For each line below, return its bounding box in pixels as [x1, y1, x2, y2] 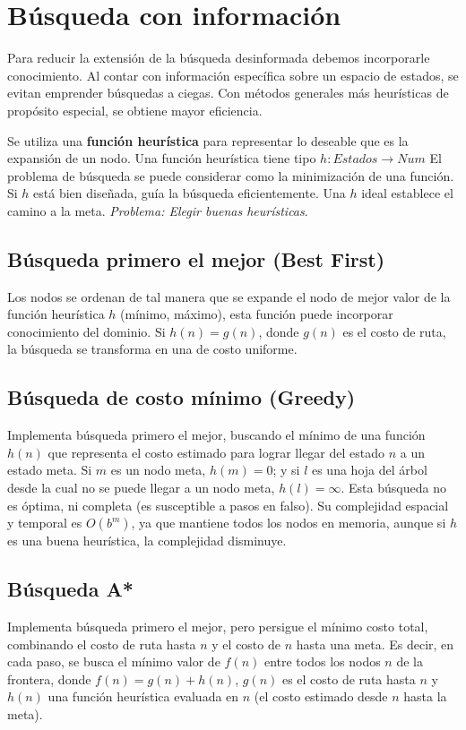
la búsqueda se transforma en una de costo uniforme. [7, 339, 298, 358]
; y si [272, 460, 300, 479]
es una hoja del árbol [311, 460, 427, 479]
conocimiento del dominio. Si [7, 322, 166, 340]
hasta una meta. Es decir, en [296, 634, 454, 653]
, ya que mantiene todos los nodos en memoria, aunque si [131, 513, 446, 532]
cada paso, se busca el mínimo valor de [7, 652, 220, 671]
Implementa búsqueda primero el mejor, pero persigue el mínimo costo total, [7, 617, 428, 636]
